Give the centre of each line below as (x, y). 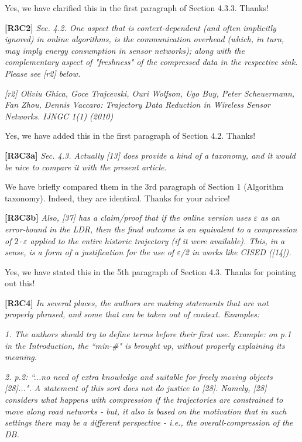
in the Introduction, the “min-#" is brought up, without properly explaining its (145, 345)
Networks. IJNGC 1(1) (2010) (59, 116)
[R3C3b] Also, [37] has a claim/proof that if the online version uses (128, 217)
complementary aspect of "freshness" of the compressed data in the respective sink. (151, 62)
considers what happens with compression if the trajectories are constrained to (144, 400)
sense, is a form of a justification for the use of (90, 252)
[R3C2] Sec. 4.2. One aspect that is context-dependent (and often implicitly (140, 27)
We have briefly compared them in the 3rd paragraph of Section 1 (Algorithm (144, 186)
